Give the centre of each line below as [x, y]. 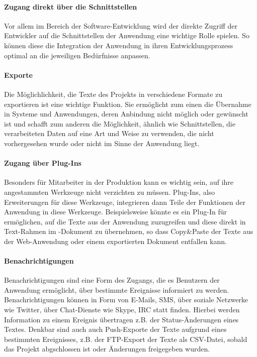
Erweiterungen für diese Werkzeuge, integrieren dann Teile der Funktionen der [125, 202]
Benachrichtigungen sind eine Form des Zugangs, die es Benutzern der [112, 280]
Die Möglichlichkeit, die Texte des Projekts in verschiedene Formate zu [113, 94]
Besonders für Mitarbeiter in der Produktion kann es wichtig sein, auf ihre [119, 182]
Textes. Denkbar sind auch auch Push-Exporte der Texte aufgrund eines [115, 329]
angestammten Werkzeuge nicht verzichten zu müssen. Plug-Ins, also [110, 192]
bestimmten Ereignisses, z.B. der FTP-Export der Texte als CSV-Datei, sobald [126, 339]
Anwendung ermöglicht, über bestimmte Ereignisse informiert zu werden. [117, 289]
